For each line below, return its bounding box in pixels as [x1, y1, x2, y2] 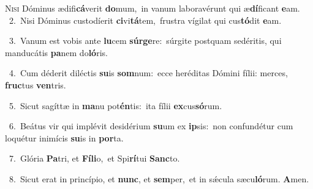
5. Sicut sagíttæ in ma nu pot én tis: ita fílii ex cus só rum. [9, 99, 222, 112]
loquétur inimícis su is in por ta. [5, 131, 124, 144]
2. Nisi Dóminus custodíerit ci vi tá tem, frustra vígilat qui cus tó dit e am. [9, 13, 282, 26]
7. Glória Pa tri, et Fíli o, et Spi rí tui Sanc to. [9, 152, 180, 165]
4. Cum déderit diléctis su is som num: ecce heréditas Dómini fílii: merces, [9, 66, 288, 79]
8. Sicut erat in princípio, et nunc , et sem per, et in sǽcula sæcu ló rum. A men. [9, 172, 309, 185]
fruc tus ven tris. [5, 78, 66, 91]
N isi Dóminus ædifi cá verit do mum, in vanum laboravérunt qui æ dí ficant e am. [5, 2, 300, 14]
